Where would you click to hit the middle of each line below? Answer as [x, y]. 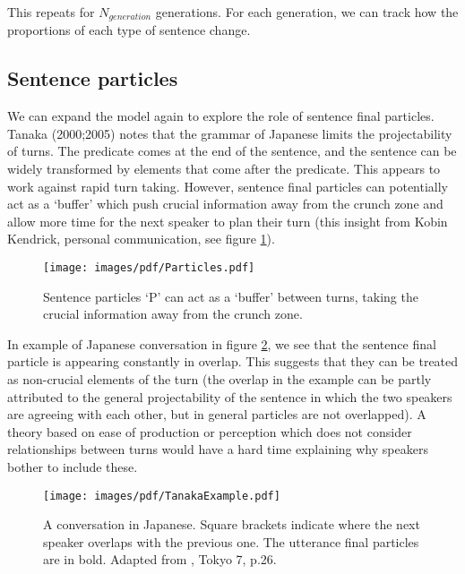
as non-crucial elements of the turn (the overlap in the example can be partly [220, 379]
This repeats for [51, 12]
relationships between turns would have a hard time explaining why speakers [218, 449]
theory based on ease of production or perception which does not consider [210, 431]
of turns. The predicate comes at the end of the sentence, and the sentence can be [232, 151]
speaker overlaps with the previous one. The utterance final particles [231, 541]
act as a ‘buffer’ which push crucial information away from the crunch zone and [225, 204]
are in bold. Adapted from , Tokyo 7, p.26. [160, 559]
